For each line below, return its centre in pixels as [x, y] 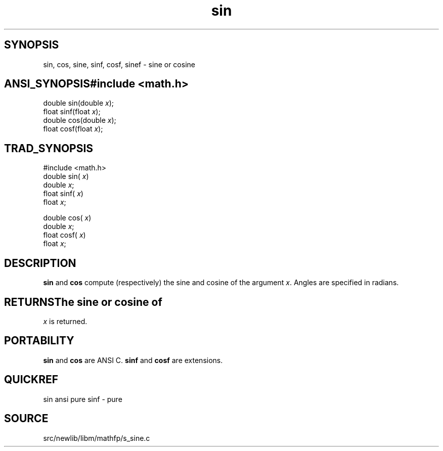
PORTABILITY [39, 341]
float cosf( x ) [64, 235]
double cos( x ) [67, 218]
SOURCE [26, 419]
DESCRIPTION [40, 263]
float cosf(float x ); [73, 129]
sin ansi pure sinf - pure [83, 399]
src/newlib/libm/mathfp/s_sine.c [97, 438]
